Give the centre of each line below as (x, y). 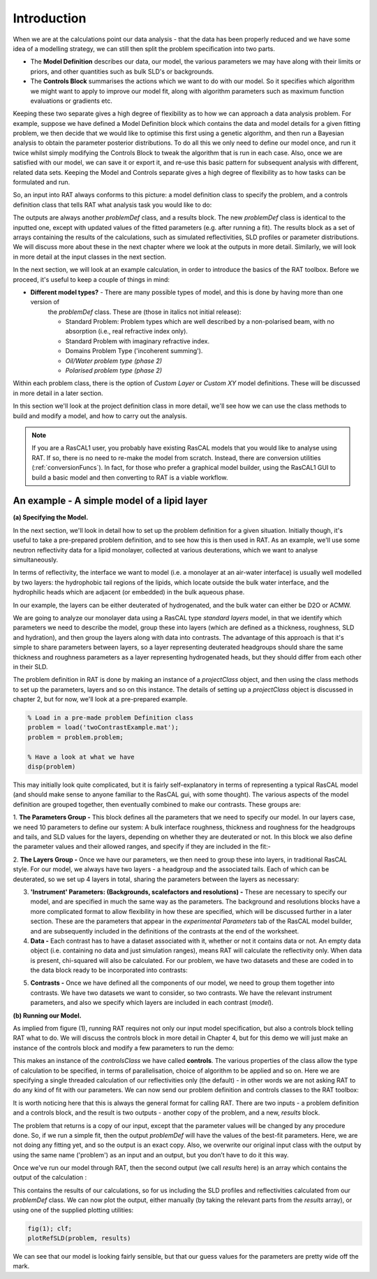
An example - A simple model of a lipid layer (110, 501)
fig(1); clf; (50, 1228)
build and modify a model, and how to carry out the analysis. (100, 415)
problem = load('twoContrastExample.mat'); (103, 728)
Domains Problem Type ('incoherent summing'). (134, 351)
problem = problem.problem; (75, 737)
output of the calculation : (50, 1178)
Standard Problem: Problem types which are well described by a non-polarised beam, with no (200, 322)
